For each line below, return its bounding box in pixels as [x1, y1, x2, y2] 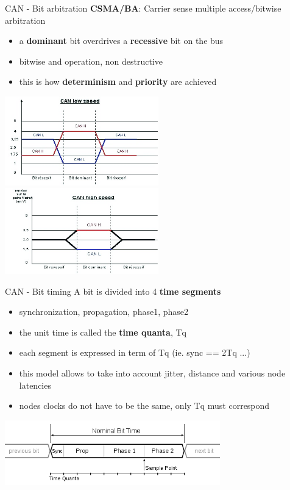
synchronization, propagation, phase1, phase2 [19, 305, 189, 318]
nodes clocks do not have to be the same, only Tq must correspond [19, 399, 270, 412]
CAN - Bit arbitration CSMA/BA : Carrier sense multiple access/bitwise [5, 2, 281, 14]
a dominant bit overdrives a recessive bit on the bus [19, 34, 224, 47]
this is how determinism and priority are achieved [19, 75, 217, 88]
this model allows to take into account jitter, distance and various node [19, 366, 286, 379]
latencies [19, 378, 51, 391]
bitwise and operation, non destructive [19, 54, 163, 67]
